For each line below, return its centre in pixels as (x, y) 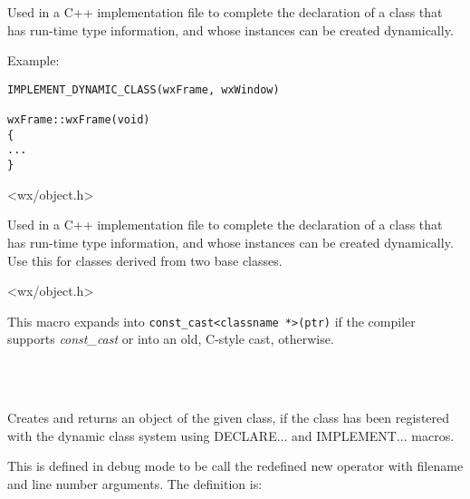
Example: (34, 60)
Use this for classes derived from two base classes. (145, 260)
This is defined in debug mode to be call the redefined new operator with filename (235, 466)
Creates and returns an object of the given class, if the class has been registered (229, 418)
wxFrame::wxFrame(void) (79, 120)
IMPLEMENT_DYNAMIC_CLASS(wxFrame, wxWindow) (144, 89)
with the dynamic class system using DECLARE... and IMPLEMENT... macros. (231, 435)
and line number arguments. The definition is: (135, 483)
